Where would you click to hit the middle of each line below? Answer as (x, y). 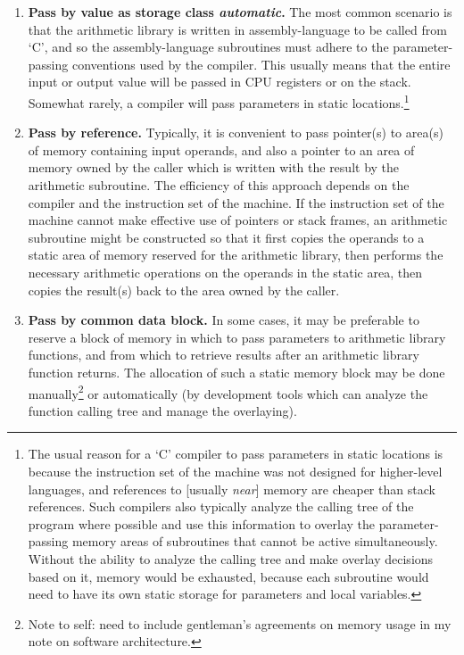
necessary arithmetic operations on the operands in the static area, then (225, 272)
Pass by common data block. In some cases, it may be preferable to (224, 320)
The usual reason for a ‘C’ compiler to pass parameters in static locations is (236, 454)
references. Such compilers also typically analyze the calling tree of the (221, 506)
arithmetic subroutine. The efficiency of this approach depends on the (219, 185)
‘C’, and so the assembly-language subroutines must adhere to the (208, 47)
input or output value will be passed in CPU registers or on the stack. (220, 82)
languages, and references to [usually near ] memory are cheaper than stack (232, 489)
